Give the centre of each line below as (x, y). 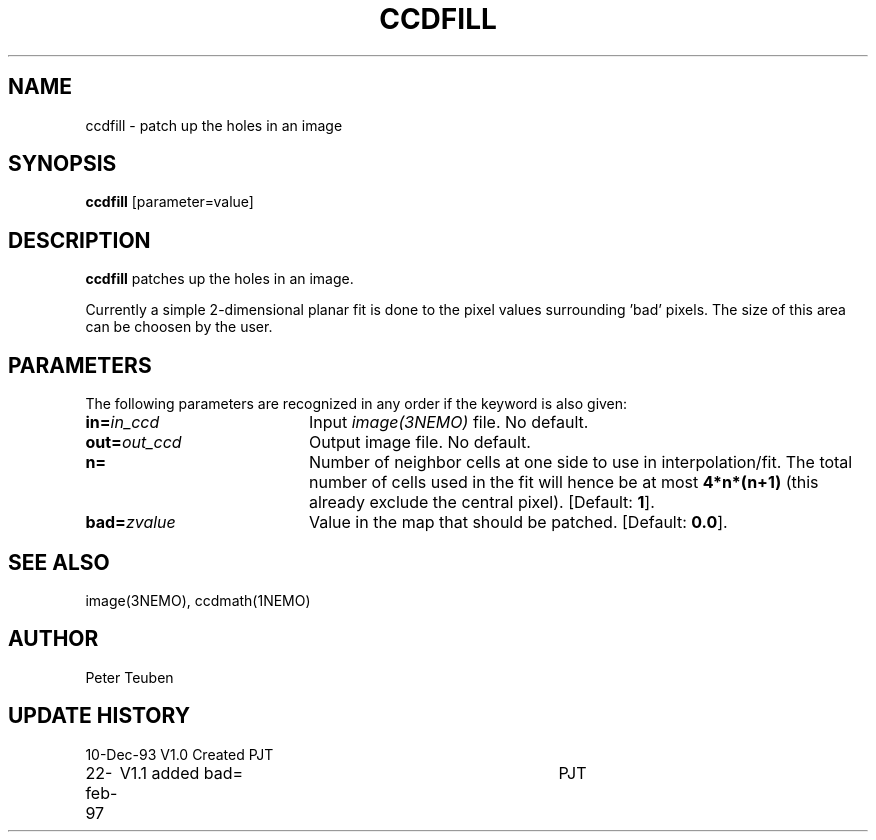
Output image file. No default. (419, 442)
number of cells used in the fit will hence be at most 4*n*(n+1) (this (563, 482)
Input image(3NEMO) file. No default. (448, 422)
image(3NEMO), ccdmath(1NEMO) (198, 600)
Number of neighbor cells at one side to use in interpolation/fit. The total (580, 462)
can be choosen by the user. (179, 327)
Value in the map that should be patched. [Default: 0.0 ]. (518, 522)
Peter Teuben (129, 677)
